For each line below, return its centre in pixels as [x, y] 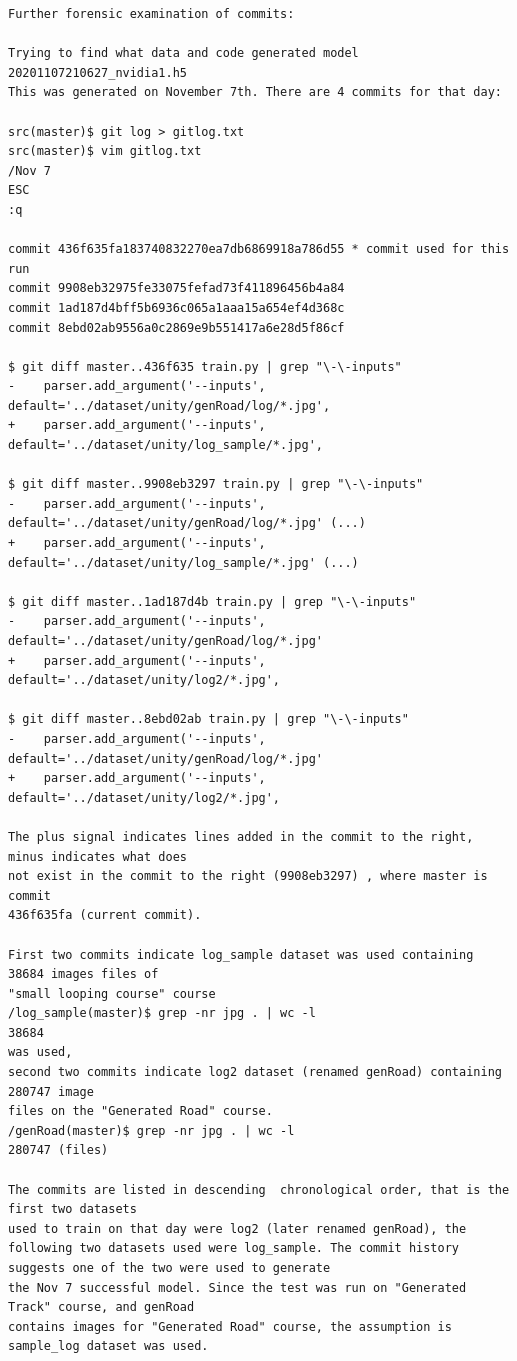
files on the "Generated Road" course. [140, 1111]
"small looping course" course [112, 993]
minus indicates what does [97, 856]
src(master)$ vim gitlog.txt [105, 151]
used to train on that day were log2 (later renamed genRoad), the [237, 1228]
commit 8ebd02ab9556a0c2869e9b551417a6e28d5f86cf [176, 327]
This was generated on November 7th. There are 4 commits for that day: [255, 92]
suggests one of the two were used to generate [169, 1268]
